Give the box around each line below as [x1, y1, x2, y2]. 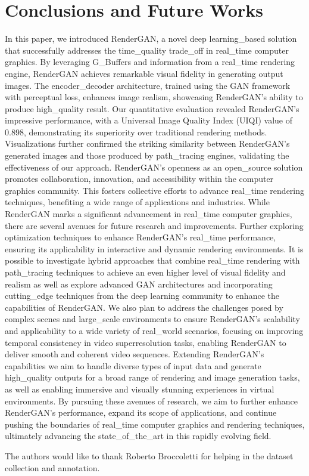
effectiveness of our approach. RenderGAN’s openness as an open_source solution [5, 160, 303, 173]
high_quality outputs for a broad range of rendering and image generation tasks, [5, 371, 300, 384]
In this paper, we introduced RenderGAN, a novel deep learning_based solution [5, 32, 297, 45]
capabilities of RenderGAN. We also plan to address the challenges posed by [5, 301, 283, 313]
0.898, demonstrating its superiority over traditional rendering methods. [5, 125, 267, 138]
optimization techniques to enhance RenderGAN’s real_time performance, [5, 231, 276, 243]
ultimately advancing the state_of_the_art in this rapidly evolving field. [5, 429, 271, 442]
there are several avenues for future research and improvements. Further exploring [5, 219, 304, 231]
